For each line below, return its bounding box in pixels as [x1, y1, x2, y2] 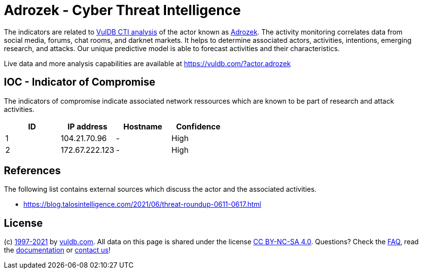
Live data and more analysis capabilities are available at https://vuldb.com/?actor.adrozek [4, 59, 291, 68]
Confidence [176, 121, 220, 131]
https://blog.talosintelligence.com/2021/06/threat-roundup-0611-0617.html [23, 200, 261, 209]
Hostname [123, 121, 163, 131]
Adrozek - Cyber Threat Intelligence [4, 2, 241, 18]
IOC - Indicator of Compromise [4, 76, 155, 89]
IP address [67, 121, 108, 131]
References [4, 164, 61, 177]
